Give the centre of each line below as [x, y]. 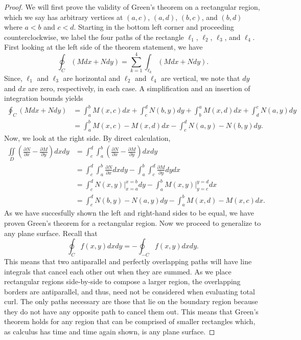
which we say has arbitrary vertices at [64, 17]
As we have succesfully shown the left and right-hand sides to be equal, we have [129, 213]
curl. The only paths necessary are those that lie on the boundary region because [131, 301]
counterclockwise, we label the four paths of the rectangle [94, 37]
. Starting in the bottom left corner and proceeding [154, 27]
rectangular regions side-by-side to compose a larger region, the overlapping [122, 281]
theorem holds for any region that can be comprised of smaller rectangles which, [130, 321]
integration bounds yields [44, 98]
